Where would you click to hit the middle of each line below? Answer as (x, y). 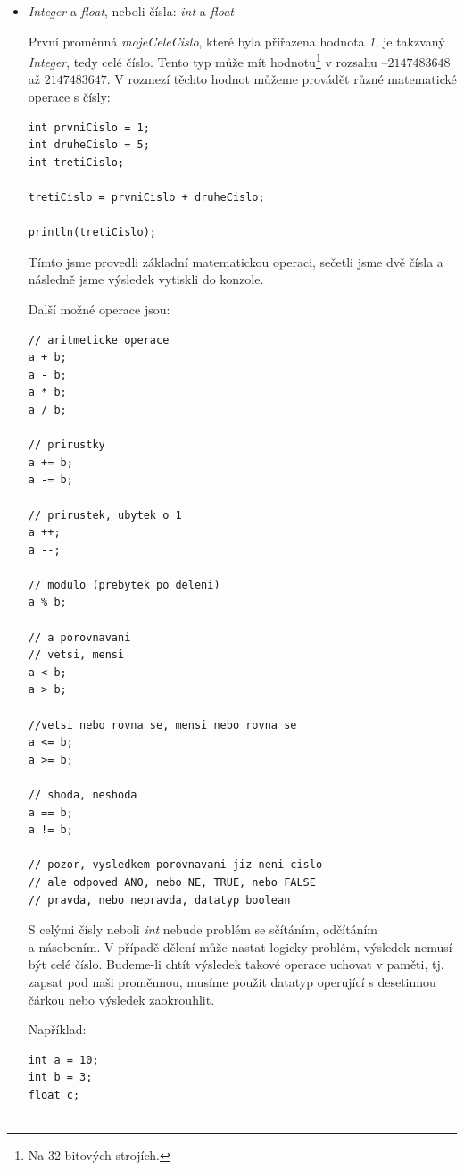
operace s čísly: (69, 97)
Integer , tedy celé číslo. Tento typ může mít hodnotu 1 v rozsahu (203, 60)
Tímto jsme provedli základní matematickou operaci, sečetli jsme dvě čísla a (236, 261)
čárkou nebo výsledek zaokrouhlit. (121, 999)
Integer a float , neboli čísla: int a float (131, 11)
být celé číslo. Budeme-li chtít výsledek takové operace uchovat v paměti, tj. (236, 964)
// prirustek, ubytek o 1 (105, 515)
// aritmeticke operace (99, 340)
